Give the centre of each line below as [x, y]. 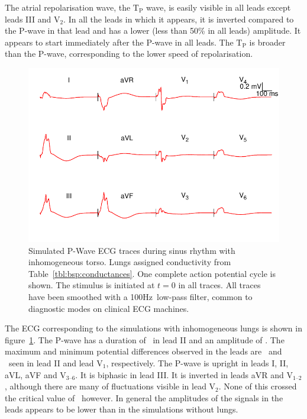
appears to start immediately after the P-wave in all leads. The [119, 42]
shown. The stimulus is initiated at [92, 285]
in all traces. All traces [219, 285]
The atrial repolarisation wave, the [68, 7]
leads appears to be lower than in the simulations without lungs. [122, 409]
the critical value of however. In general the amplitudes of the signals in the [144, 397]
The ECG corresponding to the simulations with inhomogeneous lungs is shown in [153, 328]
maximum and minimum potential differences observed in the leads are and [143, 351]
